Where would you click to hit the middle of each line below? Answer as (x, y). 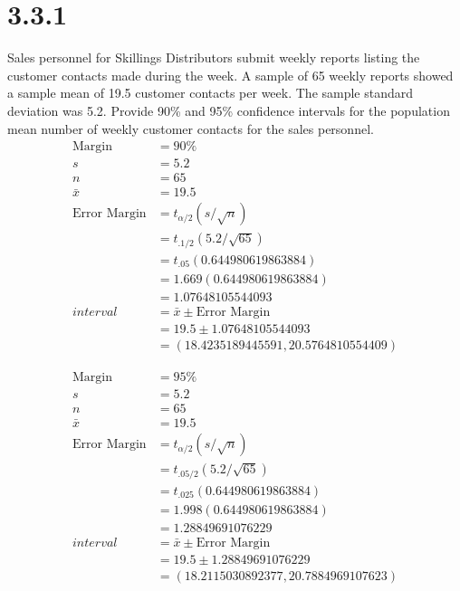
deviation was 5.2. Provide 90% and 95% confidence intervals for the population (229, 110)
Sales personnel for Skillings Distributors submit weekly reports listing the (214, 57)
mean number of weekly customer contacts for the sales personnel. (191, 128)
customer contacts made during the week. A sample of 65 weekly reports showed (230, 75)
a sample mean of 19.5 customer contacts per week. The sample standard (211, 93)
